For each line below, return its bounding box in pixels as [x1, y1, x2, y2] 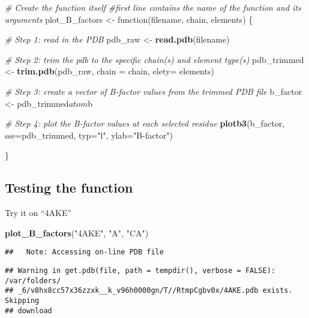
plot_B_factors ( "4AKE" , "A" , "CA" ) [5, 226, 149, 239]
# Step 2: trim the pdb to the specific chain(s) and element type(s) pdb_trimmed [5, 53, 304, 65]
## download [5, 306, 52, 315]
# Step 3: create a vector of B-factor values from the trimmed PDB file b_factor [5, 85, 302, 97]
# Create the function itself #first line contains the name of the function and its [5, 1, 301, 13]
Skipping [5, 296, 40, 305]
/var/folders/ [5, 276, 61, 285]
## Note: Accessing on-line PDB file [5, 248, 164, 257]
